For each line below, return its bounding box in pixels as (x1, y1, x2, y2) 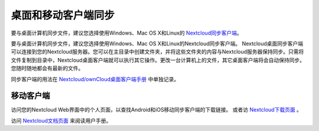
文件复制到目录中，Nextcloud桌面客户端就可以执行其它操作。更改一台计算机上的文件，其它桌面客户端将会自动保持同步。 (11, 56, 305, 63)
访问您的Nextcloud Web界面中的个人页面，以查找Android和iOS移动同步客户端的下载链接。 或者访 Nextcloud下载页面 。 (11, 106, 302, 113)
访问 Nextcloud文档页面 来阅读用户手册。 (11, 117, 112, 124)
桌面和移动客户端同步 (11, 9, 115, 22)
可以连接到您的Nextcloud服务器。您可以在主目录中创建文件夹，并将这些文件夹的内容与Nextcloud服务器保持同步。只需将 (11, 48, 304, 55)
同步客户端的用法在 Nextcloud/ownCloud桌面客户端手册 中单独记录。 (11, 75, 180, 82)
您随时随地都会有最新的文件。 (11, 65, 84, 72)
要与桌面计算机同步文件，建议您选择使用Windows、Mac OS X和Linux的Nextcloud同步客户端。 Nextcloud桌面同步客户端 (11, 40, 304, 47)
